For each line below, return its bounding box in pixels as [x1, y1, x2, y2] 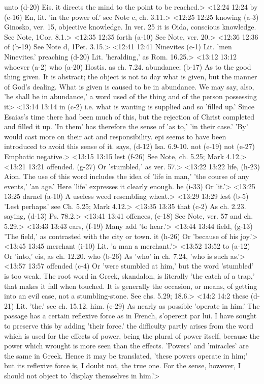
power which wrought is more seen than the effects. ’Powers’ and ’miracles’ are [4, 340, 249, 351]
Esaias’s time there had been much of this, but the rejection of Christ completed [4, 111, 255, 122]
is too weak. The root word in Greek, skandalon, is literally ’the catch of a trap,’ [4, 271, 255, 281]
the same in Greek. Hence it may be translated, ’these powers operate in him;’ [4, 350, 248, 361]
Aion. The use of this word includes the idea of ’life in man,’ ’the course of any [4, 171, 249, 182]
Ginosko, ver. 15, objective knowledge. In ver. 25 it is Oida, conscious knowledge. [4, 21, 256, 32]
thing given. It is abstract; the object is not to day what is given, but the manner [4, 71, 257, 82]
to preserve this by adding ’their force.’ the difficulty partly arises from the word [4, 320, 254, 331]
